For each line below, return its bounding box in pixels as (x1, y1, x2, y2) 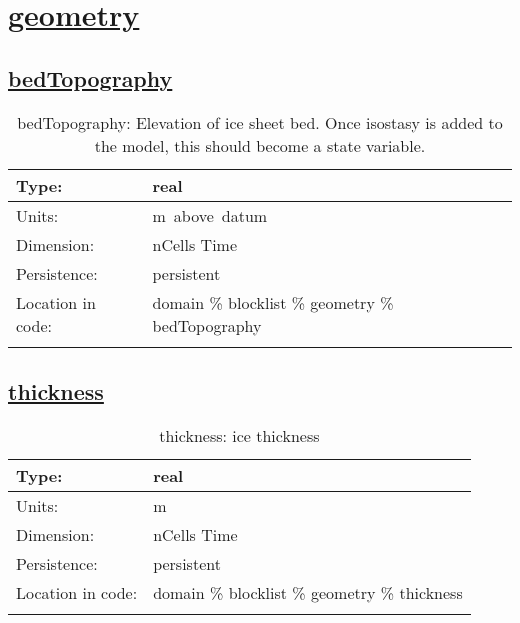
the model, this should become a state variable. (94, 133, 426, 157)
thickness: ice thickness (159, 423, 320, 447)
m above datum (152, 203, 268, 227)
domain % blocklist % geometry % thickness (153, 580, 463, 604)
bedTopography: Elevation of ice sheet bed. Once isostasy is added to (17, 110, 503, 134)
